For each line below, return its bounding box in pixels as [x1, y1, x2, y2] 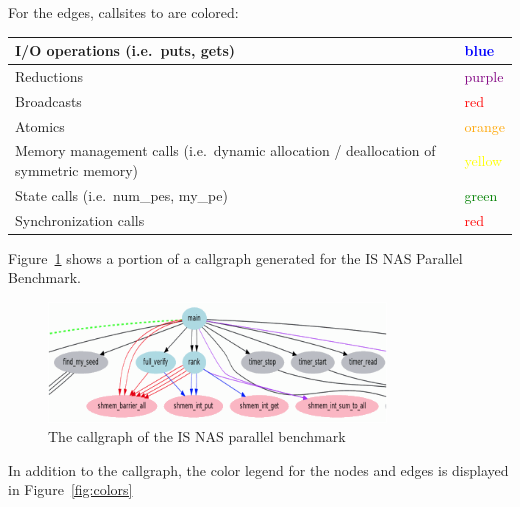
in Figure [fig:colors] [8, 479, 133, 500]
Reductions [15, 65, 83, 86]
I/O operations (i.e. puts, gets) [15, 40, 236, 61]
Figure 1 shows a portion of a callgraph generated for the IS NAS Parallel [8, 247, 463, 268]
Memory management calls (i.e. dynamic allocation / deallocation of [15, 140, 436, 161]
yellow [464, 150, 503, 171]
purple [464, 65, 504, 86]
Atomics [15, 115, 65, 136]
